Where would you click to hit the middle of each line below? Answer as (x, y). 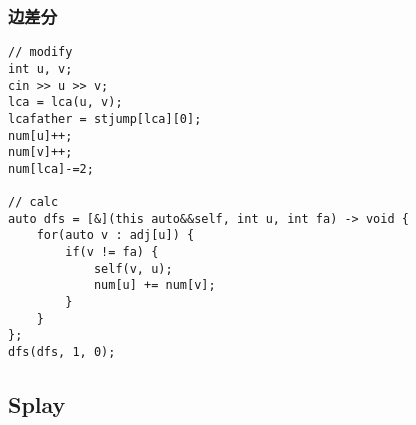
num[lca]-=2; (51, 168)
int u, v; (40, 68)
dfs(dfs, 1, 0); (62, 352)
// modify (40, 52)
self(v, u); (133, 268)
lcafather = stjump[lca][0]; (105, 118)
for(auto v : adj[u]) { (115, 235)
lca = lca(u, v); (65, 102)
